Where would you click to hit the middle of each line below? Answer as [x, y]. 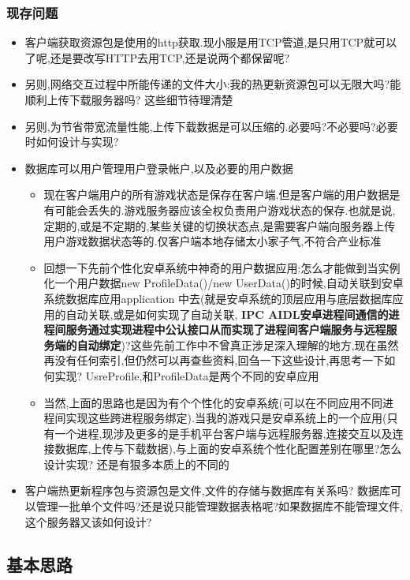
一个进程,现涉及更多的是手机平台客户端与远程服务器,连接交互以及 [224, 433]
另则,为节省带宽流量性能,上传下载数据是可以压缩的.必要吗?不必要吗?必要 [211, 126]
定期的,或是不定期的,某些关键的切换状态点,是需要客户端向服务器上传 [220, 225]
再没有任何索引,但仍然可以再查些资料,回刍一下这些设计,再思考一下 [214, 360]
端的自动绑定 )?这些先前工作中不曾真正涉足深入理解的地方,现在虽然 [227, 344]
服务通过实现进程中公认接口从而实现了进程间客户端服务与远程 [226, 329]
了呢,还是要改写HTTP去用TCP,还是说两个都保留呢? [157, 57]
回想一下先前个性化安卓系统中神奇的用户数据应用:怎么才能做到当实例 [222, 267]
